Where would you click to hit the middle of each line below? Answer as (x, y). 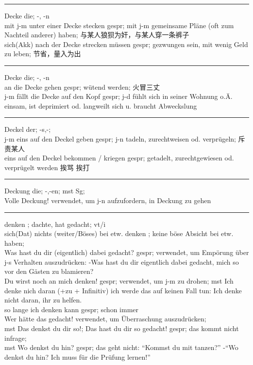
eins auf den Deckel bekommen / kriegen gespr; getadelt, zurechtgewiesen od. (119, 158)
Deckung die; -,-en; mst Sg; (45, 191)
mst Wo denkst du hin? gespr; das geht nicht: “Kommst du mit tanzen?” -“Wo (121, 347)
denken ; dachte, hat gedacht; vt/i (55, 224)
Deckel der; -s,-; (28, 129)
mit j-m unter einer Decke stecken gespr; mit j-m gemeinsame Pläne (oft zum (119, 25)
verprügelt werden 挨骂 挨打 (47, 167)
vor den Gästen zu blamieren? (49, 271)
